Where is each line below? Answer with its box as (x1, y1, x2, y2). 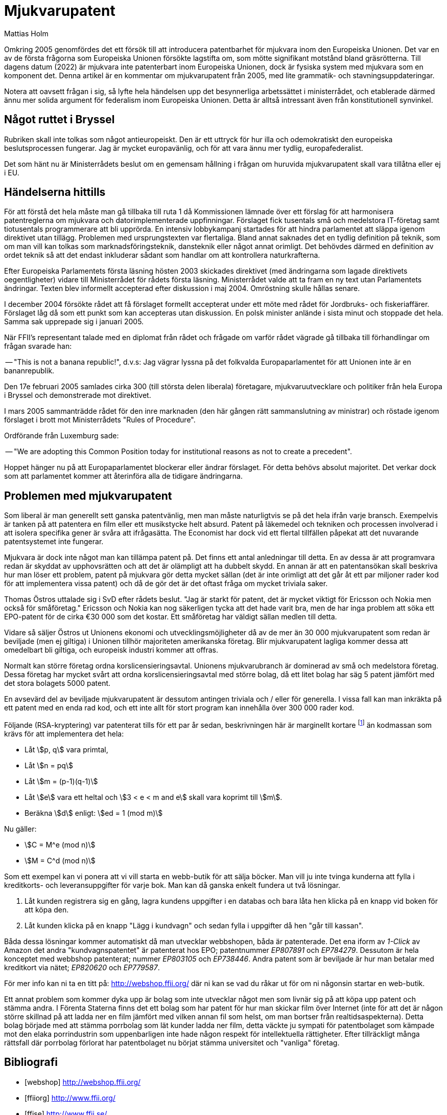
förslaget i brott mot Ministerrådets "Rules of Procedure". (4, 415, 196, 425)
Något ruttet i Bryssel (4, 113, 115, 126)
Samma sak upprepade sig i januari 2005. (4, 317, 144, 326)
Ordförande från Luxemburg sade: (4, 431, 119, 440)
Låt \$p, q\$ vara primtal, (25, 745, 108, 754)
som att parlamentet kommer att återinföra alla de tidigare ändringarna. (4, 472, 243, 481)
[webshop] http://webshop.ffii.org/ (25, 1077, 141, 1086)
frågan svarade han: (4, 342, 72, 351)
